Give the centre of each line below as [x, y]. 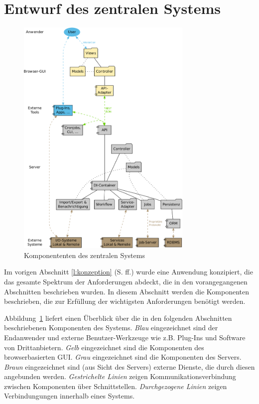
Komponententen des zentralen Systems [84, 255]
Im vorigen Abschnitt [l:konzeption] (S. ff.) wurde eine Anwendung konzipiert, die [129, 272]
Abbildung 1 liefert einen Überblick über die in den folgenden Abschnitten [118, 318]
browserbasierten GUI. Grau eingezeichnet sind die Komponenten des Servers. [123, 357]
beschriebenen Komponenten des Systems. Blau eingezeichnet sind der [111, 328]
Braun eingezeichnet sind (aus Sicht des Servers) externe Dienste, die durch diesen [129, 366]
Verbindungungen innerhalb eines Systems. [69, 396]
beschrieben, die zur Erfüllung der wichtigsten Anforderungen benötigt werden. [125, 301]
